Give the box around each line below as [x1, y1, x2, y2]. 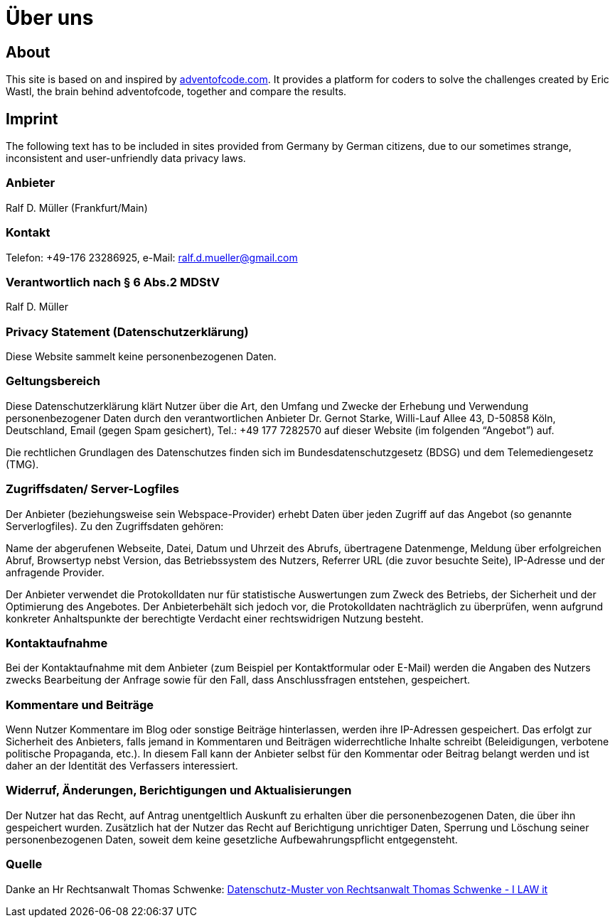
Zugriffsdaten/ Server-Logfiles [6, 482, 179, 497]
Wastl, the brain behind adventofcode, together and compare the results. [6, 85, 347, 98]
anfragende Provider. [6, 566, 105, 578]
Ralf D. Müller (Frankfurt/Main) [6, 201, 148, 214]
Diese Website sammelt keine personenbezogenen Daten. [6, 350, 277, 363]
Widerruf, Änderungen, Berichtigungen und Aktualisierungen [6, 783, 352, 798]
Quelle [6, 857, 43, 872]
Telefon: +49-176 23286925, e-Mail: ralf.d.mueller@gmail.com [6, 251, 298, 264]
